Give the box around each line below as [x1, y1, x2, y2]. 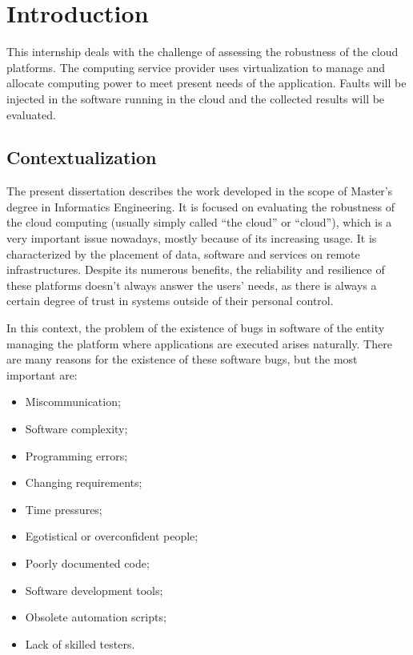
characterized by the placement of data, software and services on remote [6, 245, 360, 262]
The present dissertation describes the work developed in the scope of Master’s [6, 183, 393, 199]
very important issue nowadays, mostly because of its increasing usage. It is [6, 230, 377, 247]
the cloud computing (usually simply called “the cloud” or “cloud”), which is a [6, 214, 392, 231]
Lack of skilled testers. [25, 635, 135, 652]
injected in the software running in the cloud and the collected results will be [6, 90, 385, 106]
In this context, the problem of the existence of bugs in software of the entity [6, 319, 385, 336]
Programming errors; [25, 447, 128, 464]
